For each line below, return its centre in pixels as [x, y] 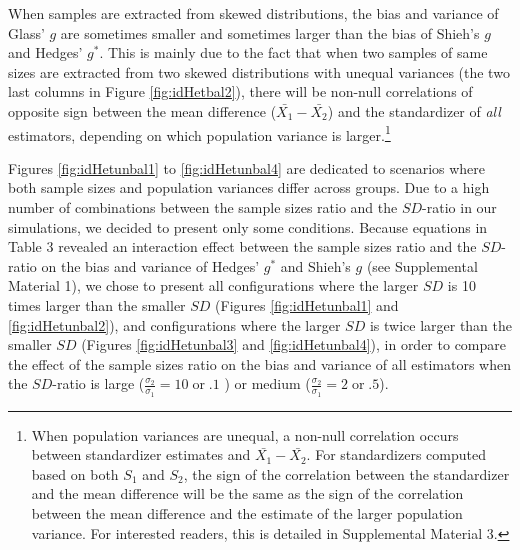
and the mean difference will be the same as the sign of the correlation [247, 493]
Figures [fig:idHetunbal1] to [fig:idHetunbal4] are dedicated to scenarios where [247, 167]
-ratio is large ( [98, 383]
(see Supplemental [422, 265]
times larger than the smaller [97, 304]
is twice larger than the [441, 324]
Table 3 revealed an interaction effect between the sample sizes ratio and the [242, 246]
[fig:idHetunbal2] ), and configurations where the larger [174, 324]
